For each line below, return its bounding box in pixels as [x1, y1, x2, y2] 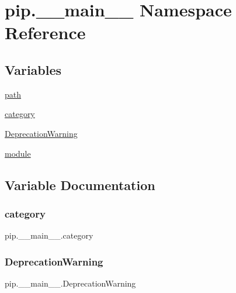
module [5, 147, 31, 159]
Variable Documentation [5, 175, 155, 194]
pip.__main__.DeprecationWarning [5, 277, 136, 289]
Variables [5, 60, 62, 78]
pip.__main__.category [5, 229, 93, 242]
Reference [5, 20, 86, 44]
